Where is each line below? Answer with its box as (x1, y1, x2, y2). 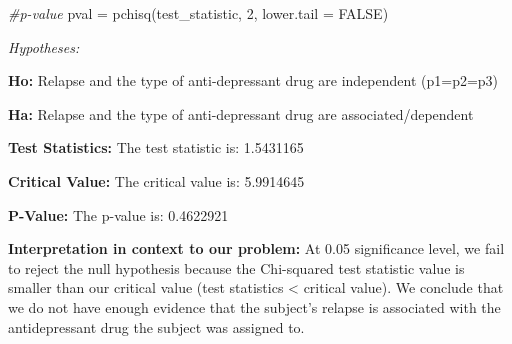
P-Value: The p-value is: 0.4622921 (8, 204, 229, 225)
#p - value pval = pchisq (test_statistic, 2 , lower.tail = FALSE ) (8, 3, 389, 23)
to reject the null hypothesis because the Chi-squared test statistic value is (8, 257, 465, 278)
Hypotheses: (8, 36, 80, 57)
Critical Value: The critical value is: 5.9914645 (8, 170, 305, 191)
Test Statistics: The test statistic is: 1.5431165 (8, 137, 304, 158)
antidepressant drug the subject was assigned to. (8, 316, 305, 337)
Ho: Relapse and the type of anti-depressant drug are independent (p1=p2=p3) (8, 70, 499, 91)
